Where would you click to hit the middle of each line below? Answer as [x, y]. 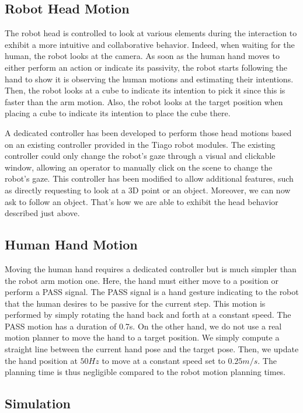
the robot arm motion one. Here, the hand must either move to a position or [142, 280]
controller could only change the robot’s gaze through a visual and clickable [140, 156]
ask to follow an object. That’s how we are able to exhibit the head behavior [142, 201]
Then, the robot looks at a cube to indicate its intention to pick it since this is [145, 90]
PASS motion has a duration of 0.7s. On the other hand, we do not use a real [143, 326]
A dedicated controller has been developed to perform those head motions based [148, 132]
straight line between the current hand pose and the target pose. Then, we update [152, 349]
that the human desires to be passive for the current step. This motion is [135, 303]
